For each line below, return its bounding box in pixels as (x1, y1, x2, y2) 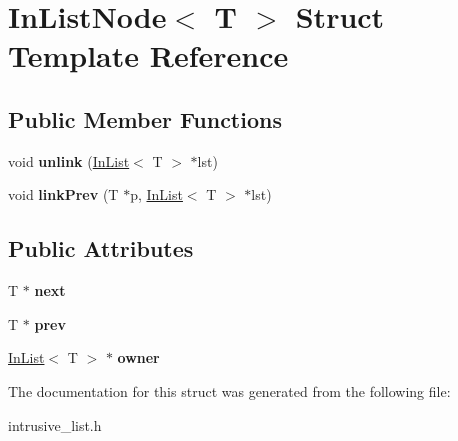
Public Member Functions (8, 103, 282, 134)
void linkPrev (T (8, 184, 119, 205)
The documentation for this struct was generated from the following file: (8, 380, 451, 401)
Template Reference (8, 35, 289, 76)
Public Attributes (8, 233, 194, 264)
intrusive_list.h (8, 414, 102, 435)
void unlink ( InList (8, 150, 130, 171)
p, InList (130, 184, 183, 205)
